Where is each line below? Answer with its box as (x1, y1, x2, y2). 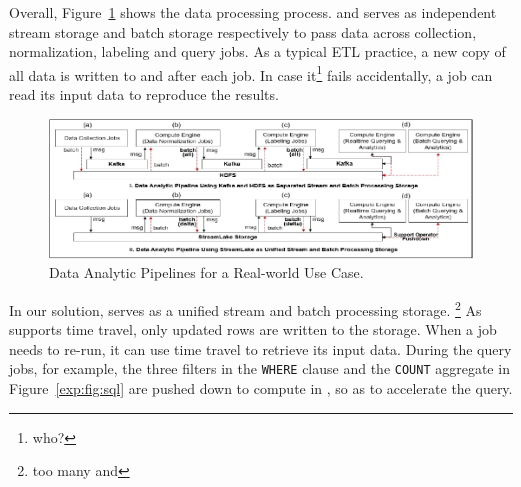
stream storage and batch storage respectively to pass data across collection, (9, 21, 477, 42)
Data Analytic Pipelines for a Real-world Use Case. (49, 262, 364, 283)
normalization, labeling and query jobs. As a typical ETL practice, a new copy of (9, 41, 506, 62)
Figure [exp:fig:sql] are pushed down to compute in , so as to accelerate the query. (9, 377, 513, 398)
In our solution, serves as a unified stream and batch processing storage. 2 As (9, 296, 482, 320)
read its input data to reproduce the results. (9, 84, 279, 105)
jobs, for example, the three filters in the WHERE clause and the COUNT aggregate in (9, 358, 510, 379)
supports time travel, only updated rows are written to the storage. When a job (9, 319, 497, 340)
